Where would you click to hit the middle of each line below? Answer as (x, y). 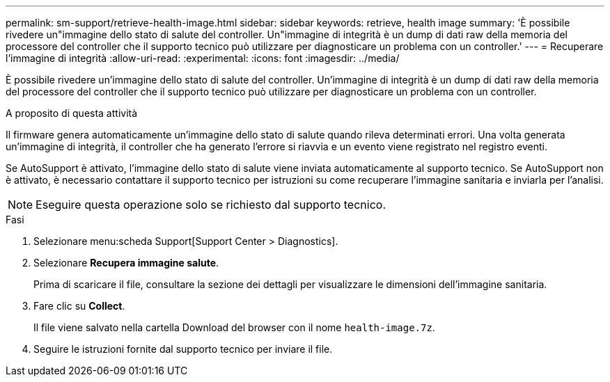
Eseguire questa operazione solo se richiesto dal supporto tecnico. (211, 205)
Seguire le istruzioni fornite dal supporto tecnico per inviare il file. (183, 349)
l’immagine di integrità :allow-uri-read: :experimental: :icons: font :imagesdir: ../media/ (203, 58)
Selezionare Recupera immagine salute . (126, 263)
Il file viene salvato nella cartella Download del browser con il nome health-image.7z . (234, 327)
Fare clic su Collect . (79, 306)
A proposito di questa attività (72, 113)
